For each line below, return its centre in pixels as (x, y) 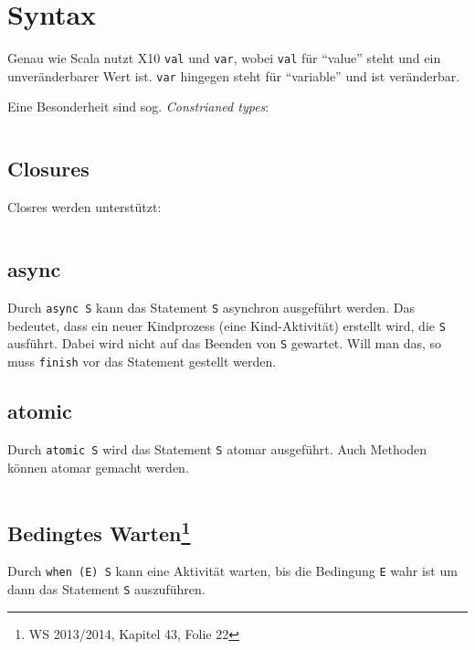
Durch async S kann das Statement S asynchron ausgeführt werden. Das (211, 308)
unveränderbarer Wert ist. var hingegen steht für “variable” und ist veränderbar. (234, 75)
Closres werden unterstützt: (84, 207)
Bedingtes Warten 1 (99, 531)
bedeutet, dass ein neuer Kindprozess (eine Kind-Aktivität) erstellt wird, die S (227, 325)
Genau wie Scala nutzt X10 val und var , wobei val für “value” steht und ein (224, 58)
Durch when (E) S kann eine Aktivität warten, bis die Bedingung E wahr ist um (232, 571)
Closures (48, 169)
